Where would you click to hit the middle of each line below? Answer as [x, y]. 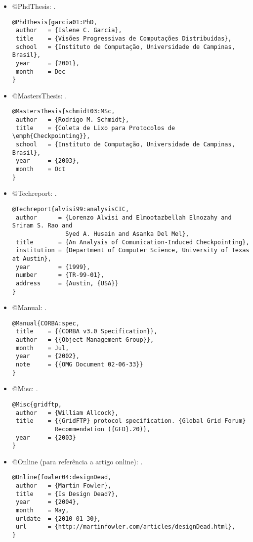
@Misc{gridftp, [37, 404]
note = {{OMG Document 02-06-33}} [79, 365]
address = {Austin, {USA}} [67, 283]
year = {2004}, [47, 502]
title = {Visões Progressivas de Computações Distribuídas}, [124, 38]
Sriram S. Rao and [42, 226]
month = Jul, [42, 348]
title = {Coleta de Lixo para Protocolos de [95, 128]
